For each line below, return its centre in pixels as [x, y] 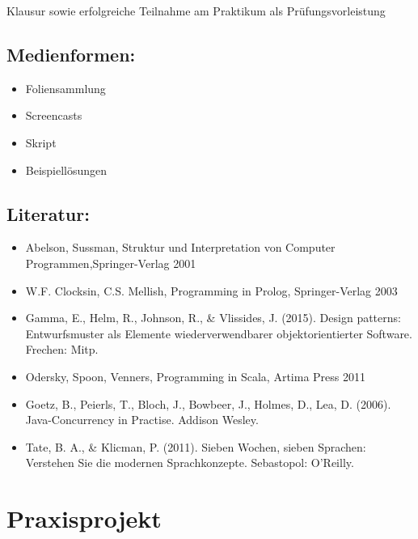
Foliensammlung [65, 88]
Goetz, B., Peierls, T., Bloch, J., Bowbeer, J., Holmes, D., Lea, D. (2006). [208, 403]
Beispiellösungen [66, 170]
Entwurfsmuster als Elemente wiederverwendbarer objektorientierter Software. [219, 333]
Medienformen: [71, 54]
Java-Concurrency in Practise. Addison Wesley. [142, 420]
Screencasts [54, 115]
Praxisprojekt [84, 518]
